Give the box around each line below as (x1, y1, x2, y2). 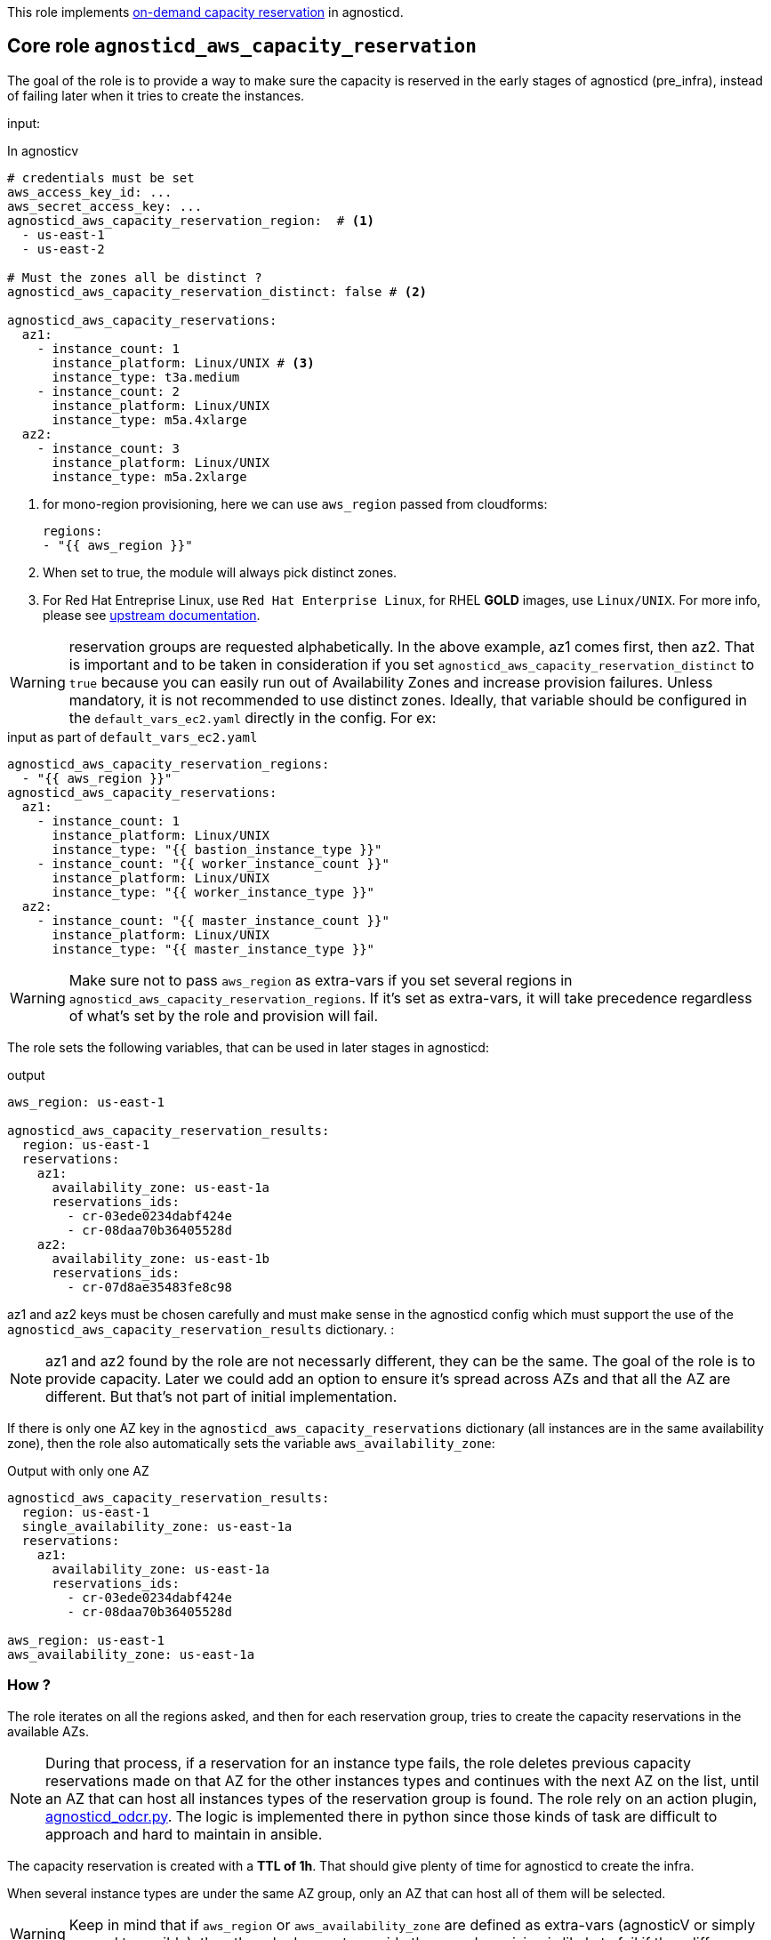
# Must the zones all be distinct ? (7, 270, 262, 285)
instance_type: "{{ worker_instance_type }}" (52, 884, 375, 899)
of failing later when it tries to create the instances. (7, 87, 305, 103)
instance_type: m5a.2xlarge (52, 469, 247, 484)
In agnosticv (7, 142, 79, 158)
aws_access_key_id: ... (7, 184, 173, 199)
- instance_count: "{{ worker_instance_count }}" (36, 856, 390, 871)
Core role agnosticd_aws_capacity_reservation (7, 35, 477, 58)
